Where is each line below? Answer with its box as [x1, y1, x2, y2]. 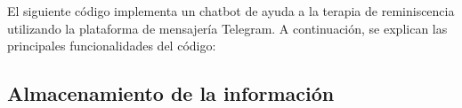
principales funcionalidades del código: [7, 36, 216, 55]
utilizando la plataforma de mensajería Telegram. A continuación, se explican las [7, 19, 448, 37]
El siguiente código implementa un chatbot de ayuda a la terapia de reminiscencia [7, 2, 455, 19]
